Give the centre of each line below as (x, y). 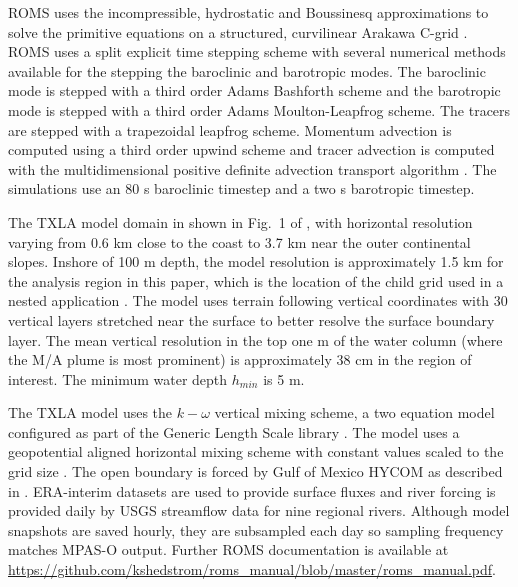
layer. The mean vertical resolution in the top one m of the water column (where (255, 339)
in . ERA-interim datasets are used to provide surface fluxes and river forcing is (252, 490)
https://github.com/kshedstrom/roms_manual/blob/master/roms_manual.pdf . (252, 569)
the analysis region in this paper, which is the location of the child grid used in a (256, 280)
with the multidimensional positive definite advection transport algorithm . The (252, 168)
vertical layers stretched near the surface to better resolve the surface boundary (251, 319)
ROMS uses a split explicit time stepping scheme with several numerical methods (257, 51)
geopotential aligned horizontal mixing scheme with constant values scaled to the (256, 451)
